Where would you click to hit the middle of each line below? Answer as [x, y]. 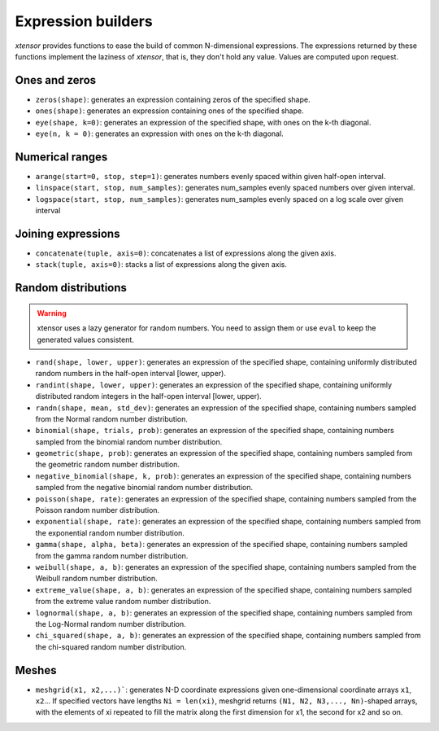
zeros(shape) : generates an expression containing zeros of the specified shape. [173, 99]
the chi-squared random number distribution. [111, 646]
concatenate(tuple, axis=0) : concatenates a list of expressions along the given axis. [186, 253]
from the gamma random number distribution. [112, 556]
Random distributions [71, 288]
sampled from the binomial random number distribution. [129, 442]
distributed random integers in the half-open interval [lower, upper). [148, 396]
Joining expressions [67, 233]
